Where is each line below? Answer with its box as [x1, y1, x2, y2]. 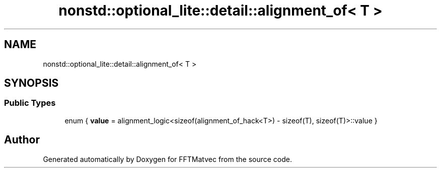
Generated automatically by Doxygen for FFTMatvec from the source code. [43, 154, 292, 163]
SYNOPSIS [4, 77, 59, 90]
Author [4, 133, 40, 146]
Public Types [4, 98, 56, 108]
